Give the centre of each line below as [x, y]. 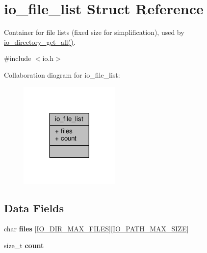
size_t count [24, 245]
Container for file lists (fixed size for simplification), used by [94, 32]
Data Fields [34, 208]
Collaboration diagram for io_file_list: [62, 74]
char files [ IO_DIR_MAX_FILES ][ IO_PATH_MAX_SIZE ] [96, 229]
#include [18, 58]
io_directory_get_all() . [40, 42]
